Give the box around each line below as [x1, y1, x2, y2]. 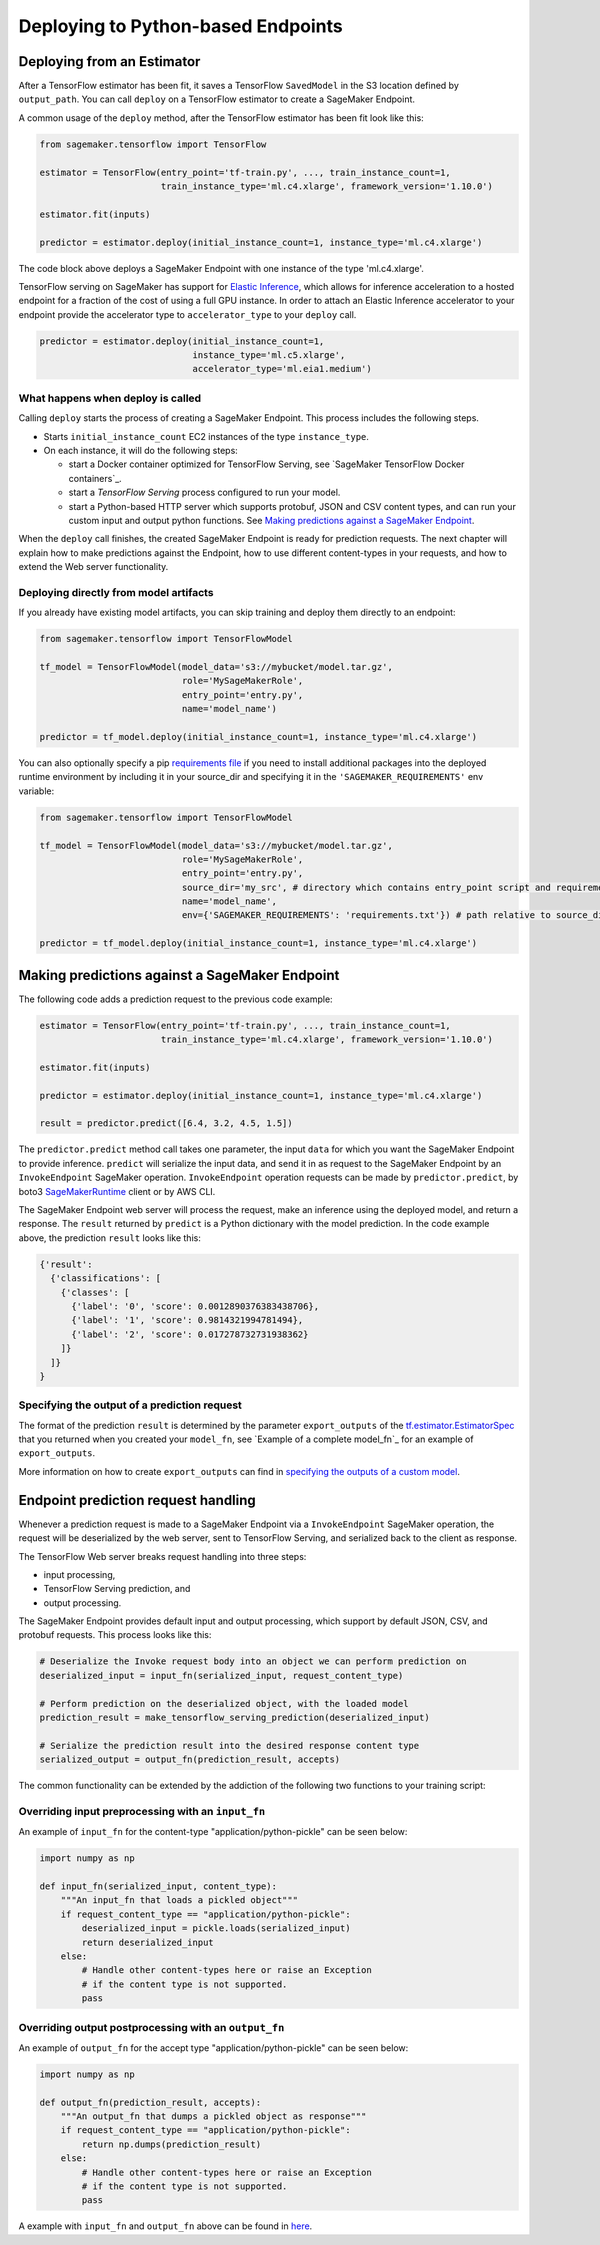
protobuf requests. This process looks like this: [18, 1629, 212, 1641]
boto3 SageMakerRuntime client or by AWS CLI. [18, 1185, 216, 1197]
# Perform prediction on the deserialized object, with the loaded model [39, 1698, 409, 1709]
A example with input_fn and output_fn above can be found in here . [18, 2220, 313, 2232]
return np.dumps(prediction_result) [81, 2138, 262, 2150]
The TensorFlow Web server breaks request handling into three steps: [18, 1550, 307, 1562]
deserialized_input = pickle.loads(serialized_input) [81, 1923, 351, 1934]
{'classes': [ [60, 1286, 130, 1298]
